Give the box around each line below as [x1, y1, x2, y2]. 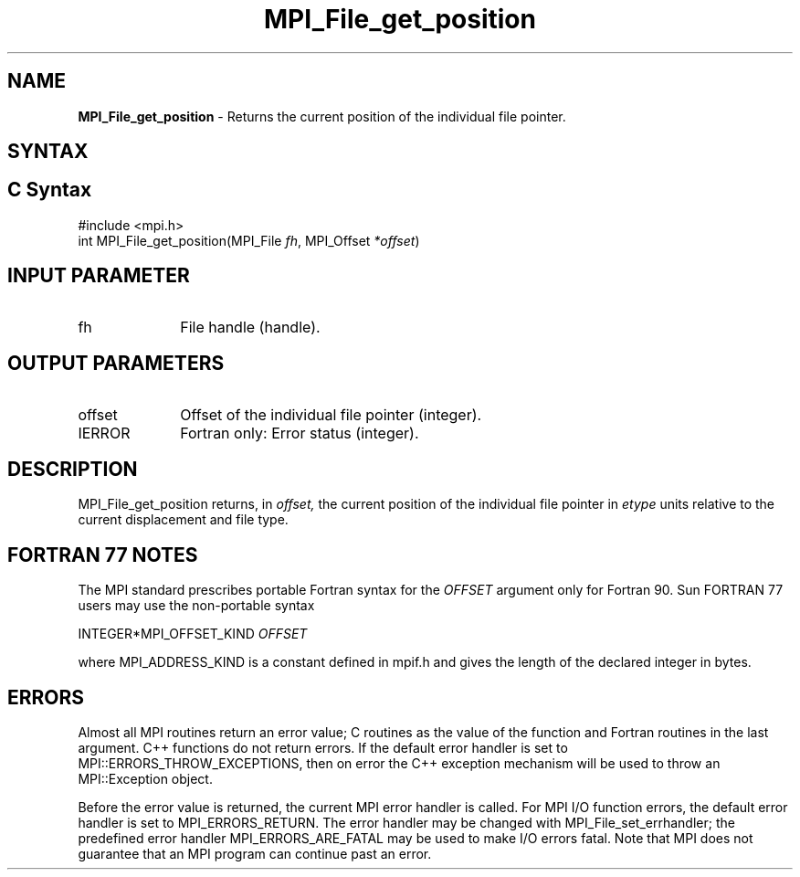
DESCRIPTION [7, 457, 138, 481]
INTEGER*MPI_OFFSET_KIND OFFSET [78, 626, 308, 642]
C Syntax [7, 178, 92, 202]
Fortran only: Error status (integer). [180, 423, 419, 442]
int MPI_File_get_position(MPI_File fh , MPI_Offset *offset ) [78, 232, 420, 248]
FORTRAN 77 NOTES [7, 543, 198, 566]
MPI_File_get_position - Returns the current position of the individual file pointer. [78, 108, 566, 124]
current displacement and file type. [78, 512, 289, 528]
